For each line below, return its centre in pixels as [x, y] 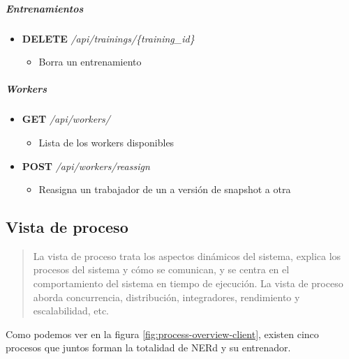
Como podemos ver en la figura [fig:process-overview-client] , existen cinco [162, 334]
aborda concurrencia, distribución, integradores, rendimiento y [166, 297]
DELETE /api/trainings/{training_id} [108, 38]
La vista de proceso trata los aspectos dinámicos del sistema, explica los [187, 255]
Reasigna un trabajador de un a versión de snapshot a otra [165, 189]
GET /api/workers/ [66, 119]
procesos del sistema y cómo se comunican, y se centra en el [161, 269]
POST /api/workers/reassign [86, 166]
